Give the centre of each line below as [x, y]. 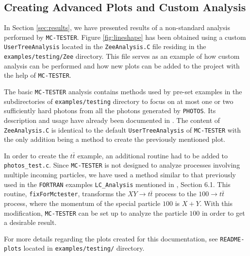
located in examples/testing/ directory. [84, 248]
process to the [176, 194]
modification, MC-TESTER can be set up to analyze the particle [96, 213]
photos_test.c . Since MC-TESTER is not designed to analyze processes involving [122, 165]
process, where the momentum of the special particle [82, 203]
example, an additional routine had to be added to [153, 155]
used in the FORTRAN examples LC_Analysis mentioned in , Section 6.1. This [117, 184]
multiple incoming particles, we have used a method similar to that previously [120, 175]
